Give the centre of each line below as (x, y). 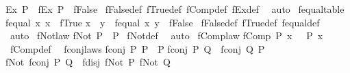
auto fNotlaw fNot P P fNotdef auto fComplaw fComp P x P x (166, 35)
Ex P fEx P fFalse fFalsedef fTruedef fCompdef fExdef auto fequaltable (175, 9)
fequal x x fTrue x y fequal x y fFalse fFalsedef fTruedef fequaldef (163, 22)
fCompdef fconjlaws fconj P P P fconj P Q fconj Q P (137, 48)
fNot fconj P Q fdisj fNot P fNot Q (88, 62)
